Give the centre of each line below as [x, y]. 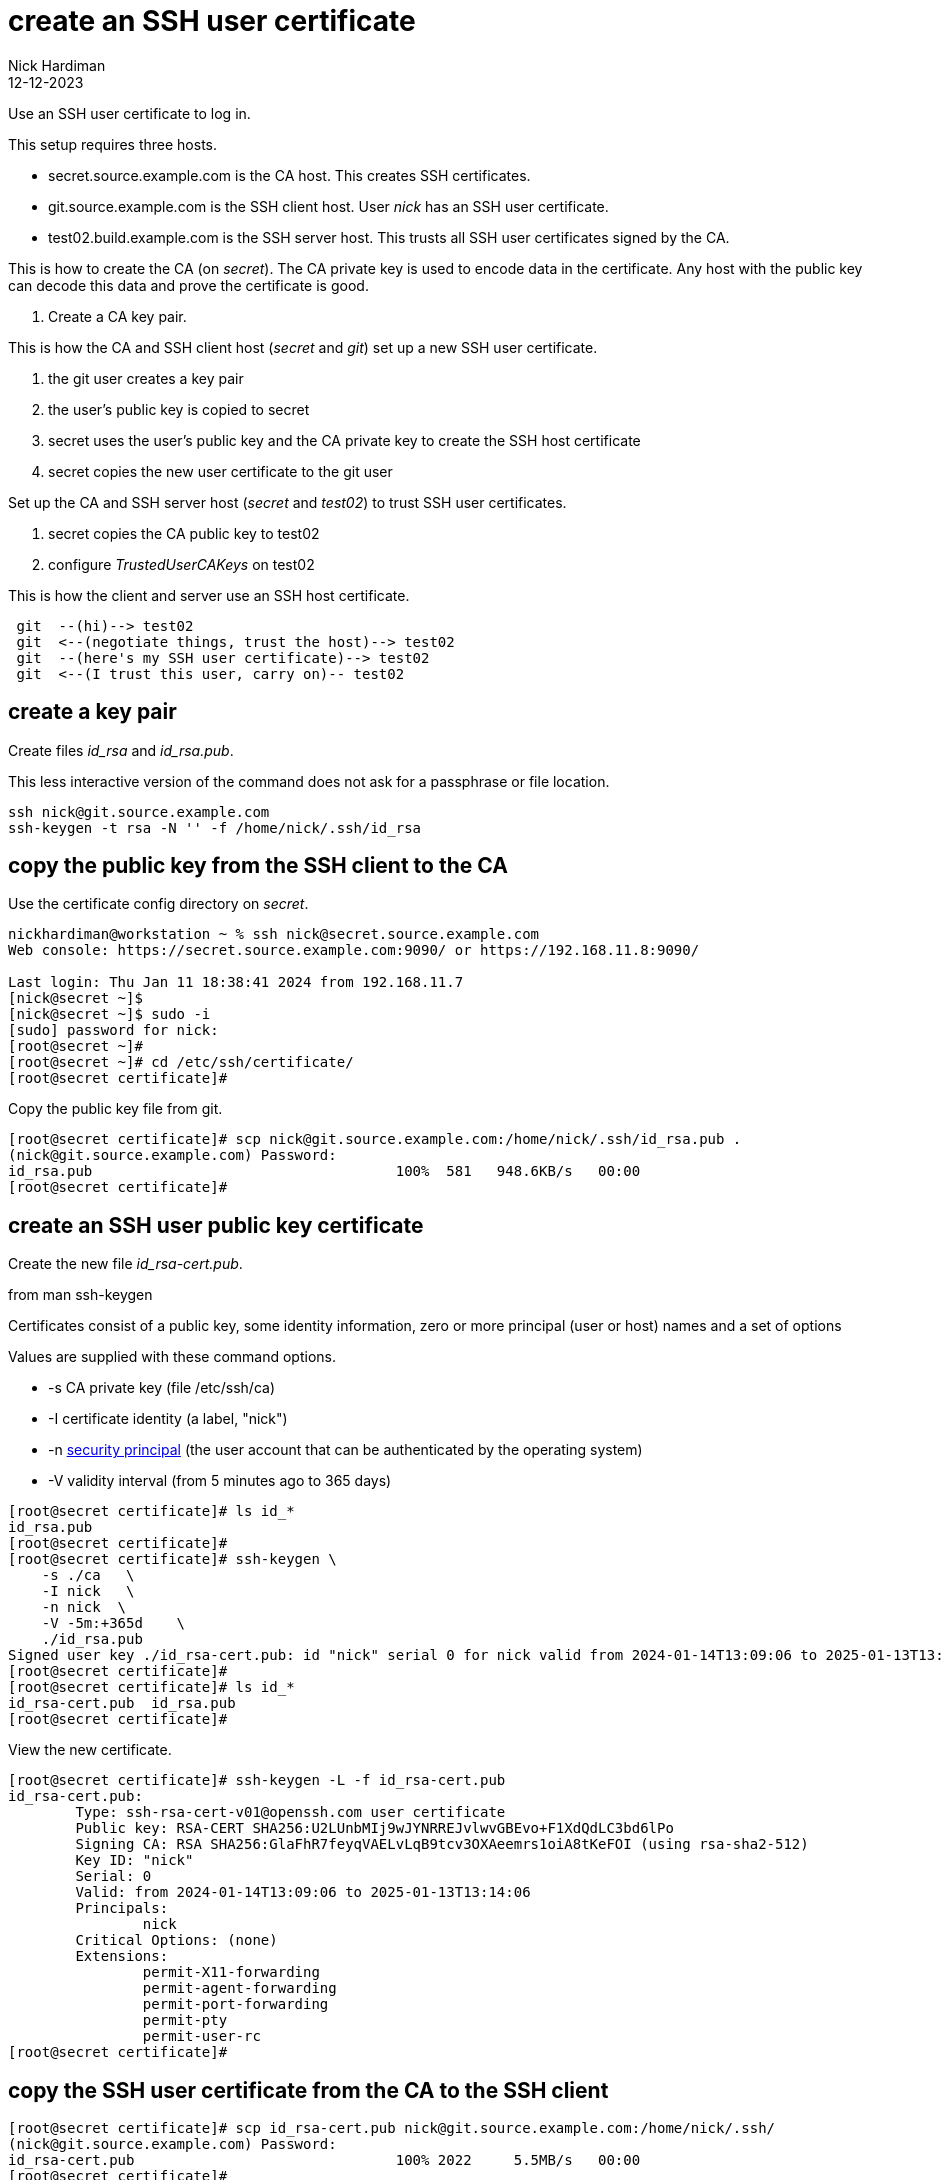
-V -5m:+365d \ [113, 1623]
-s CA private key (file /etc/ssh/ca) [162, 1388]
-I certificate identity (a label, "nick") [168, 1419]
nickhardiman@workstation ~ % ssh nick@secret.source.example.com [274, 934]
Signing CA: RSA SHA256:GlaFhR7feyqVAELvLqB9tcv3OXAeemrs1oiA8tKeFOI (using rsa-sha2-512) [442, 1844]
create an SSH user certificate [212, 21]
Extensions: [122, 1956]
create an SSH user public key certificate [216, 1225]
